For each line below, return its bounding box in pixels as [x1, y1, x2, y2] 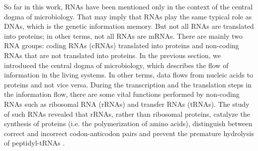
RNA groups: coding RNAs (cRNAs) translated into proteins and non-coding [4, 40, 239, 51]
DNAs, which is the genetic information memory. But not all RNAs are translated [4, 21, 254, 31]
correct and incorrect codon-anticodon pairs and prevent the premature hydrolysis [4, 128, 254, 138]
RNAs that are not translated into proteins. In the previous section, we [4, 50, 221, 60]
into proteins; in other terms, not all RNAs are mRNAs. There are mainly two [4, 30, 243, 41]
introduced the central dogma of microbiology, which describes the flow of [4, 60, 229, 70]
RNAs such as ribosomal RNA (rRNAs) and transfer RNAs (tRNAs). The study [4, 98, 250, 109]
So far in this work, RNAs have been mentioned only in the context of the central [4, 1, 253, 11]
